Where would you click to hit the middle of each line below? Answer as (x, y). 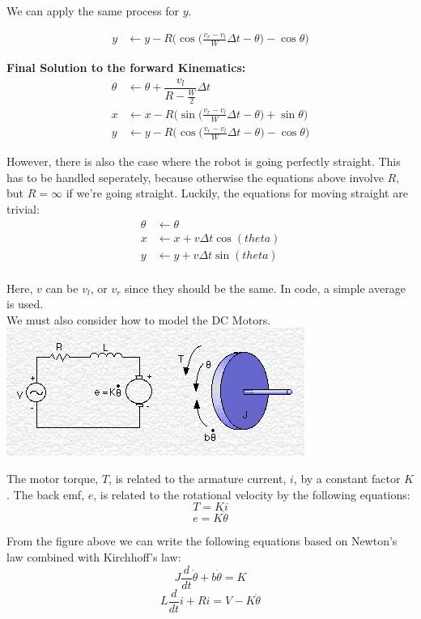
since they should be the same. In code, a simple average (265, 288)
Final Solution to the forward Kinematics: (126, 68)
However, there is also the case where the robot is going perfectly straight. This (204, 161)
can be (62, 288)
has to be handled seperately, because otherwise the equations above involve (195, 177)
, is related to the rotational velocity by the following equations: (252, 494)
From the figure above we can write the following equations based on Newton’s (202, 541)
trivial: (23, 208)
